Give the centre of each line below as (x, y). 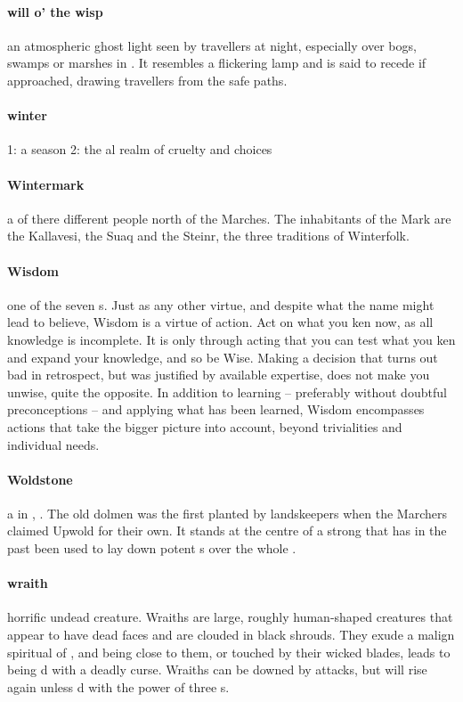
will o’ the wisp (55, 11)
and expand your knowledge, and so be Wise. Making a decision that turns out (223, 357)
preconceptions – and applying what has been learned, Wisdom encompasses (216, 409)
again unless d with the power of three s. (118, 686)
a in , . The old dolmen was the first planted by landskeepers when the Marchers (227, 513)
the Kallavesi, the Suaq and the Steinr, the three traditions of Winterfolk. (208, 236)
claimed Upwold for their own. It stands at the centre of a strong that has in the (227, 531)
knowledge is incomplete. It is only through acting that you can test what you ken (231, 339)
